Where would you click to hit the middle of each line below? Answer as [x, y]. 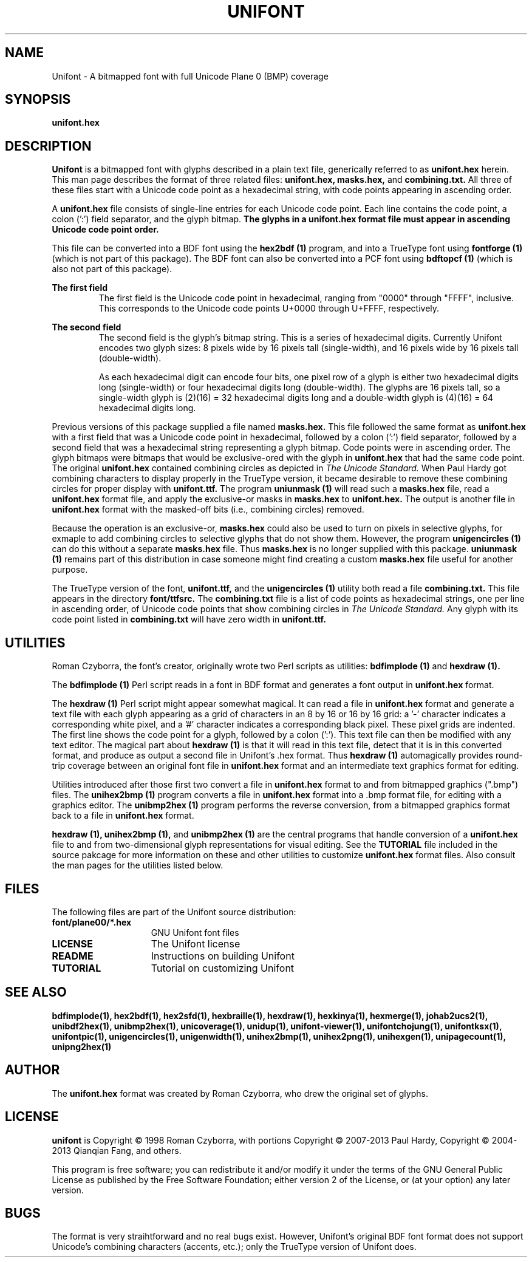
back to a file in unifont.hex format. [123, 816]
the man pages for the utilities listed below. [138, 865]
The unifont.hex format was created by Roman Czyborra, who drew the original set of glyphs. [240, 1093]
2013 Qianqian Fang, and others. [117, 1150]
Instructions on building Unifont [223, 956]
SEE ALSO [36, 992]
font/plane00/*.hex [92, 922]
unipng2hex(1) [82, 1046]
